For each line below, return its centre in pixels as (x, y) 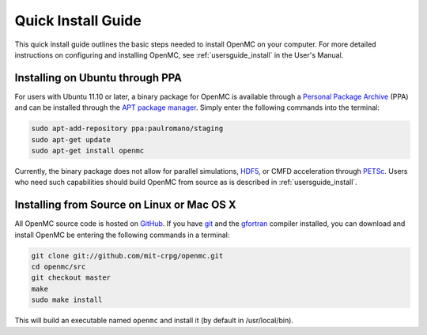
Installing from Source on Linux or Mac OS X (125, 205)
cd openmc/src (59, 267)
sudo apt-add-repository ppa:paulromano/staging (127, 129)
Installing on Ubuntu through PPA (98, 78)
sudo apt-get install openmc (88, 151)
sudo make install (67, 300)
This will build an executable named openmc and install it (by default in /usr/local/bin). (154, 321)
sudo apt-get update (71, 139)
